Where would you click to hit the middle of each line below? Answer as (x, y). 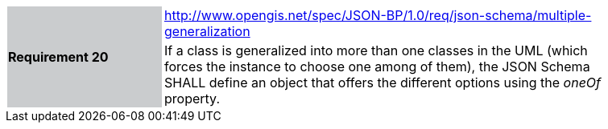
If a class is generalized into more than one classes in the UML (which (376, 50)
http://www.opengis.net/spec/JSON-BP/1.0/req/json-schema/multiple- (378, 15)
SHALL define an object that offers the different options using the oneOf (383, 83)
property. (192, 99)
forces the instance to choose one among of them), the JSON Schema (377, 67)
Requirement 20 (58, 57)
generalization (207, 31)
